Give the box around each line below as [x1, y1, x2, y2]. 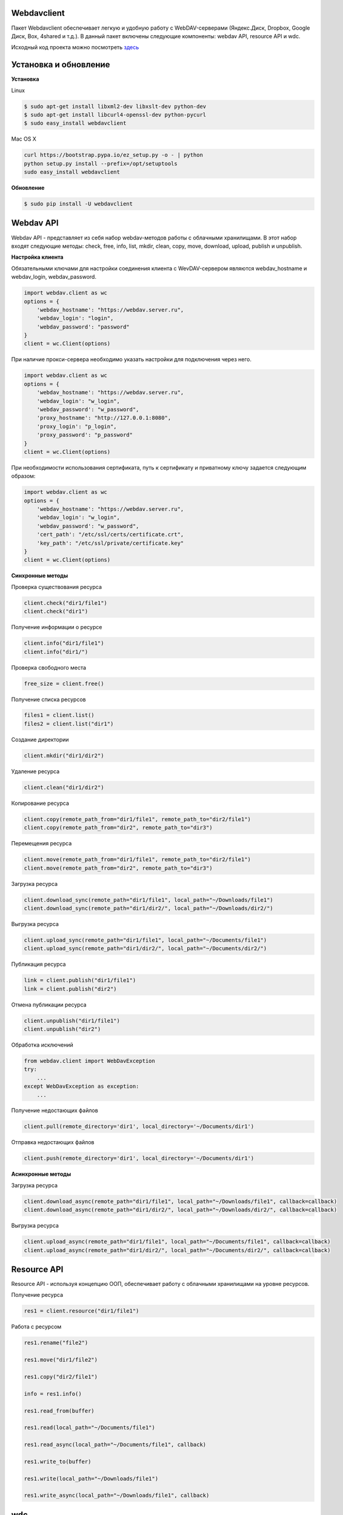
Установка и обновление [11, 59, 110, 70]
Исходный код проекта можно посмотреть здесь [11, 44, 139, 51]
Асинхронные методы [11, 1170, 72, 1178]
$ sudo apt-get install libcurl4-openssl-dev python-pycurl [24, 111, 207, 118]
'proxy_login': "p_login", [36, 423, 118, 430]
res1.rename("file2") [24, 1339, 88, 1347]
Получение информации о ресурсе [11, 624, 102, 631]
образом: [11, 473, 36, 480]
